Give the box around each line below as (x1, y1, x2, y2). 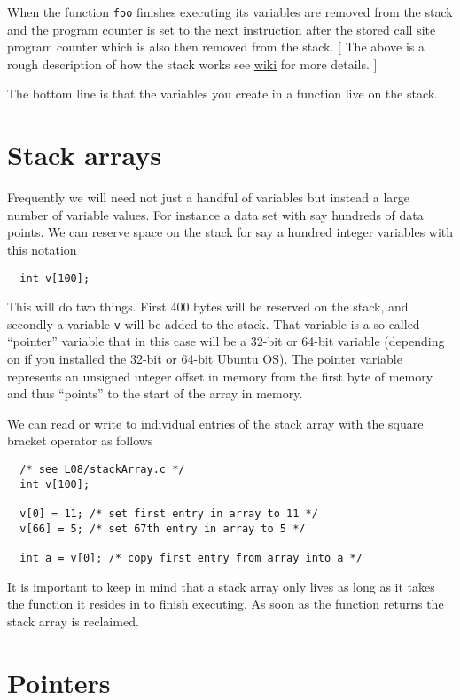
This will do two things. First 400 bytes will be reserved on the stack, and (7, 297, 409, 316)
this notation (7, 240, 77, 258)
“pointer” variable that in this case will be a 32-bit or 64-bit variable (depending (7, 332, 445, 350)
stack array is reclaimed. (7, 611, 139, 630)
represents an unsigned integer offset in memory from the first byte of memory (7, 366, 433, 385)
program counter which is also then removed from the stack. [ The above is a (7, 37, 425, 56)
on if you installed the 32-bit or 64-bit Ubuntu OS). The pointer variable (7, 350, 402, 368)
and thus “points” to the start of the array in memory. (7, 384, 303, 403)
